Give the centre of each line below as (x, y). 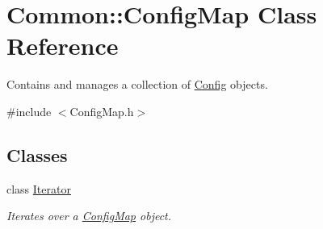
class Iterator (39, 188)
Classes (37, 154)
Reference (63, 46)
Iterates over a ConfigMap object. (89, 216)
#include (29, 111)
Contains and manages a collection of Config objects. (137, 84)
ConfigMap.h (102, 111)
